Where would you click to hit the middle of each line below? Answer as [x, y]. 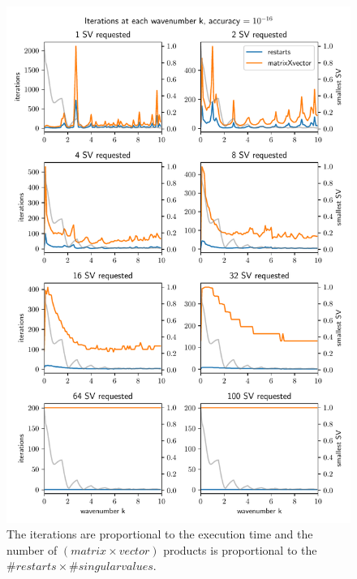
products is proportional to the [240, 549]
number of [32, 549]
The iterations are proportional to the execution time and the [160, 534]
